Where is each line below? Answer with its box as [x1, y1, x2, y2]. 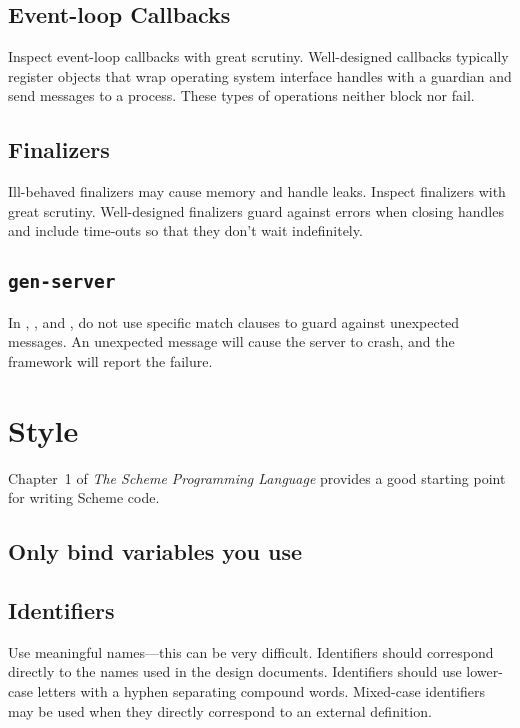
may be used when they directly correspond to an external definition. [8, 700, 432, 721]
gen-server [8, 271, 116, 293]
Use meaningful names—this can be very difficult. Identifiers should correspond [8, 641, 494, 662]
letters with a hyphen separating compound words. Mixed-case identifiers [37, 681, 485, 702]
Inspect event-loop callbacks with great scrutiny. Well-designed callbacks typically [8, 46, 509, 67]
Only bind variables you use [8, 536, 302, 567]
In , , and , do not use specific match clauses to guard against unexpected [8, 311, 460, 332]
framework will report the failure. [8, 350, 213, 371]
